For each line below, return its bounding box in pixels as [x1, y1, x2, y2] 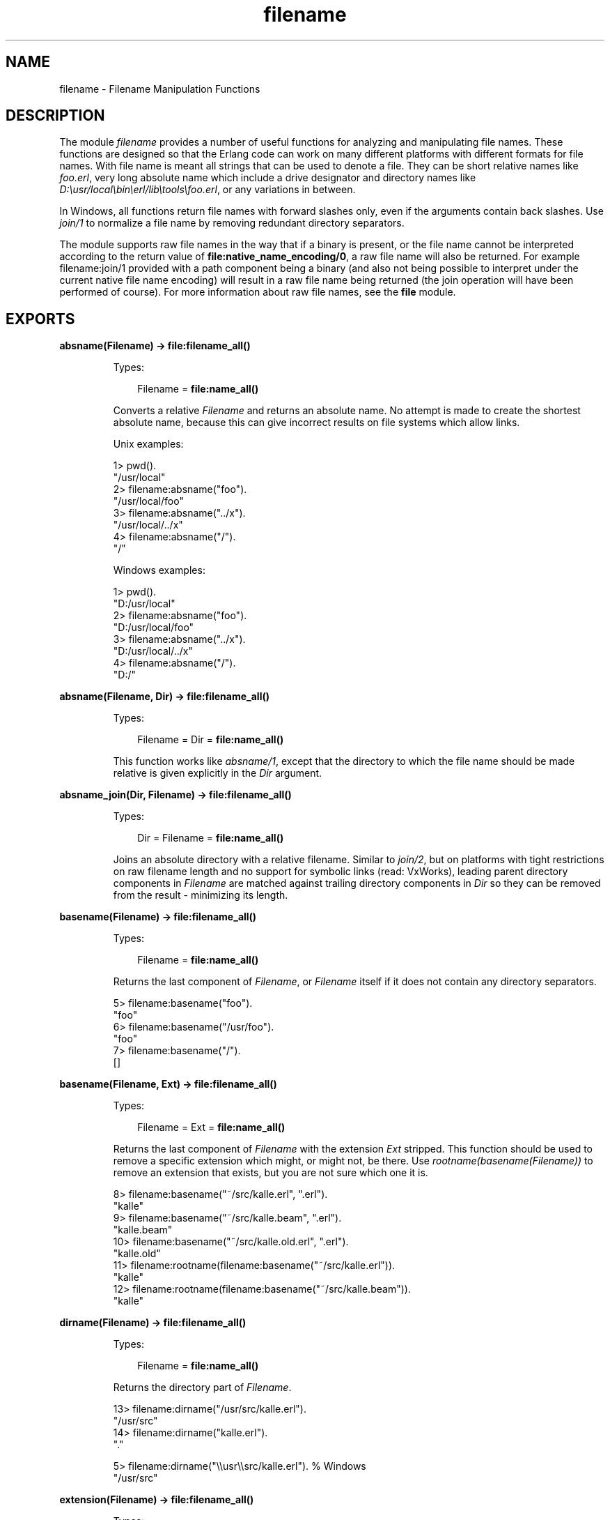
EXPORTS [6, 310, 75, 328]
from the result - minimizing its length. [113, 889, 288, 902]
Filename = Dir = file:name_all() [137, 734, 284, 746]
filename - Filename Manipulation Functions [59, 82, 260, 95]
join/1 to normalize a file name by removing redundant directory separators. [59, 217, 405, 229]
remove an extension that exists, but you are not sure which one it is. [113, 1166, 428, 1179]
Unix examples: [113, 438, 184, 450]
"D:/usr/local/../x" [113, 645, 193, 658]
